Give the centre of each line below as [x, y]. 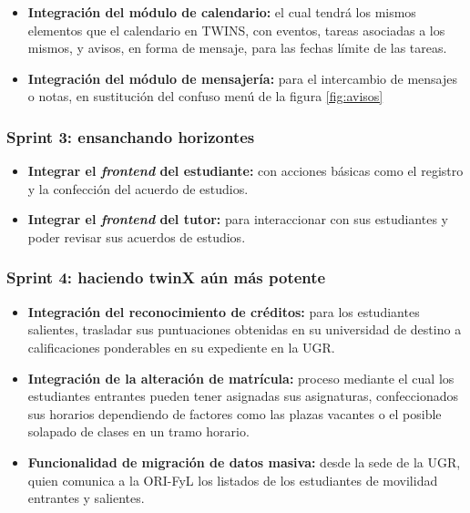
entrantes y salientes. [86, 498]
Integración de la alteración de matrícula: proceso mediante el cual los [241, 378]
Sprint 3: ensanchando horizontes [131, 136]
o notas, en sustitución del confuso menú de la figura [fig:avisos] [205, 96]
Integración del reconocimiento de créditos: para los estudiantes [224, 311]
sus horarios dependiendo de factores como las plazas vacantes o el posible [235, 413]
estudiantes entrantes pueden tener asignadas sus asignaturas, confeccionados [243, 396]
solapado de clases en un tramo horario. [138, 431]
